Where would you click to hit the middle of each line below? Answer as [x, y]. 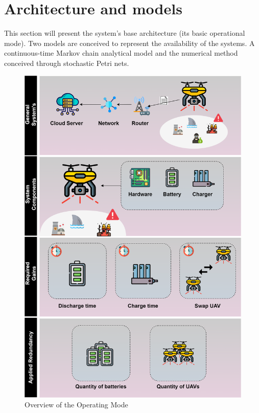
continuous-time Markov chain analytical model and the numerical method [121, 53]
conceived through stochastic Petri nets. [67, 63]
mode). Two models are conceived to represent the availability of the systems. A [129, 43]
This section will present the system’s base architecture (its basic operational [125, 33]
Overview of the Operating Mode [76, 405]
